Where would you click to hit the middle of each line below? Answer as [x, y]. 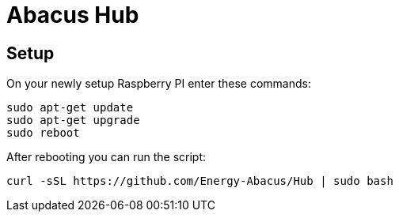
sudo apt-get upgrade [73, 120]
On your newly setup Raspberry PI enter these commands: [159, 84]
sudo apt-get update [70, 108]
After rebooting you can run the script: [106, 157]
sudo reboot [43, 133]
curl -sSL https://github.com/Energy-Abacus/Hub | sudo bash [200, 181]
